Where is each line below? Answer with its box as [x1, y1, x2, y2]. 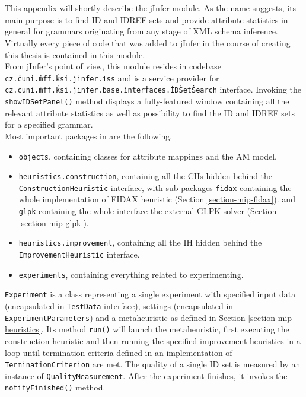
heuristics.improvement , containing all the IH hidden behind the [18, 236, 262, 249]
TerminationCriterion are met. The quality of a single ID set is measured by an [5, 358, 301, 370]
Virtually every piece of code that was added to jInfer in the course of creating [5, 36, 291, 49]
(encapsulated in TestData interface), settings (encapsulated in [5, 299, 234, 312]
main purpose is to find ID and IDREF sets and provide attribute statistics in [5, 13, 288, 26]
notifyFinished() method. [5, 381, 106, 393]
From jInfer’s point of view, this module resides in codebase [5, 60, 222, 72]
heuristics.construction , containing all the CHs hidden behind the [18, 170, 273, 182]
